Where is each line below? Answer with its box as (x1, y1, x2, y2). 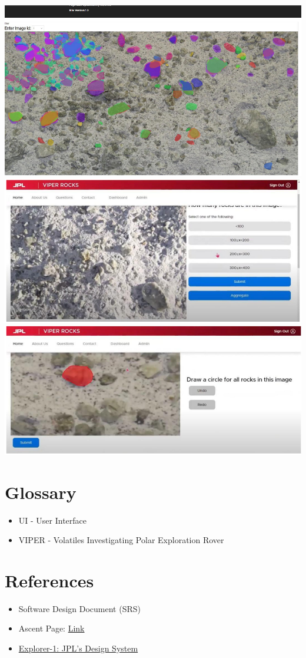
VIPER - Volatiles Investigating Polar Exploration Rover (18, 534, 224, 546)
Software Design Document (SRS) (18, 602, 141, 614)
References (5, 568, 94, 592)
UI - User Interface (18, 514, 87, 526)
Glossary (5, 480, 76, 504)
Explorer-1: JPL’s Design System (18, 642, 138, 654)
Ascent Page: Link (18, 622, 85, 634)
